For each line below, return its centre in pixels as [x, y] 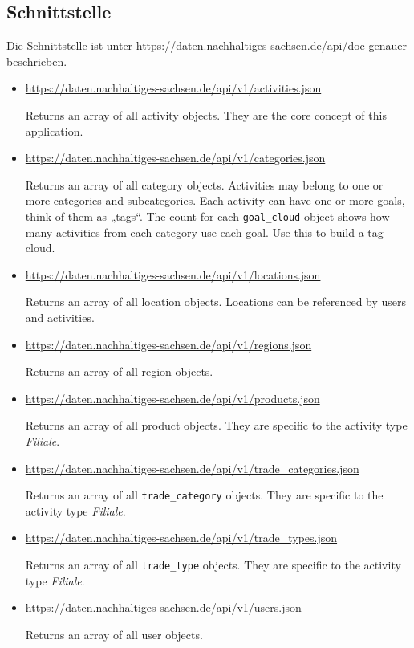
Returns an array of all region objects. [119, 371]
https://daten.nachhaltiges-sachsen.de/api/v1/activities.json [173, 88]
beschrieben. [37, 61]
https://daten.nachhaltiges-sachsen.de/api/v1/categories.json [175, 158]
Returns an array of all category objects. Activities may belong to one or [204, 184]
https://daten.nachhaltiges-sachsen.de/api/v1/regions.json [168, 344]
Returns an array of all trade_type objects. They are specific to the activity [213, 564]
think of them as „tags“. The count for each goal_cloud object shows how [207, 216]
